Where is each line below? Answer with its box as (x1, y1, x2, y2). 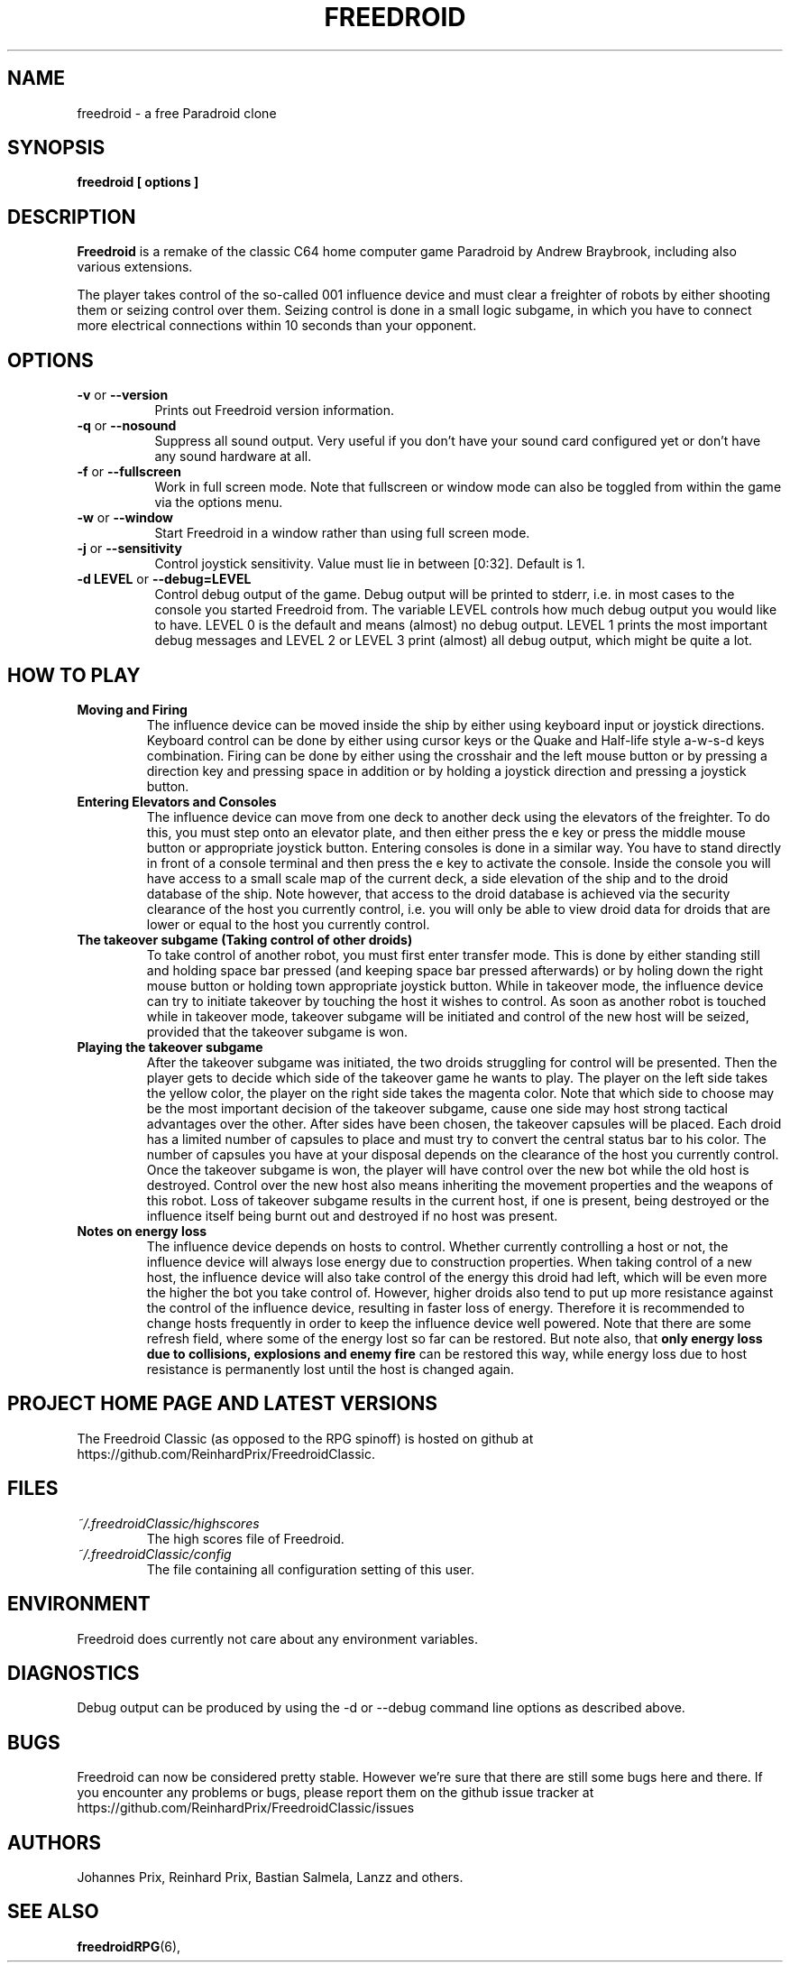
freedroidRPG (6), (77, 1938, 181, 1954)
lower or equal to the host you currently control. (146, 916, 430, 932)
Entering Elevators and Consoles (77, 793, 277, 809)
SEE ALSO (7, 1900, 99, 1923)
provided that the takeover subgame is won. (146, 1023, 409, 1039)
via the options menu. (154, 494, 283, 511)
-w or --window (77, 510, 174, 526)
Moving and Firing (77, 701, 188, 717)
